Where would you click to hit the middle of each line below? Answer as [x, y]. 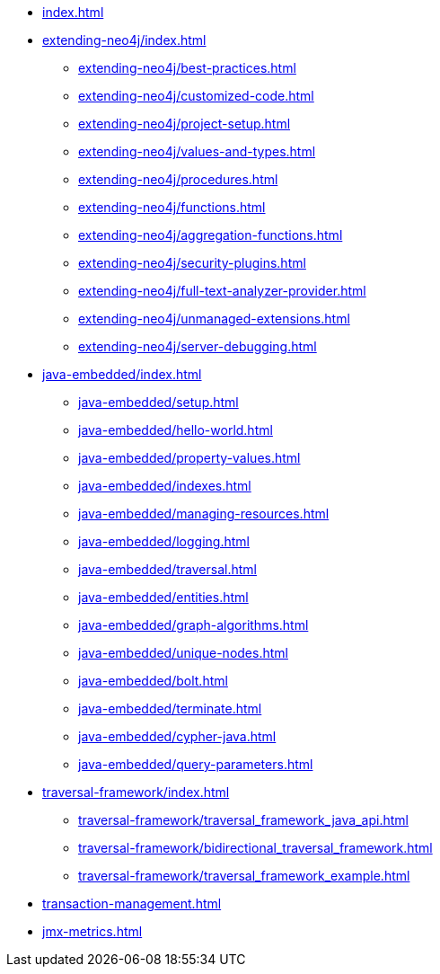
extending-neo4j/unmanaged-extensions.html [214, 319]
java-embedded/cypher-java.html [177, 736]
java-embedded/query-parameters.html [196, 764]
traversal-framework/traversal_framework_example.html [244, 876]
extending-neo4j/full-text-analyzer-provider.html [222, 291]
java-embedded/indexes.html [165, 486]
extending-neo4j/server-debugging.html [198, 346]
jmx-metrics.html [92, 931]
